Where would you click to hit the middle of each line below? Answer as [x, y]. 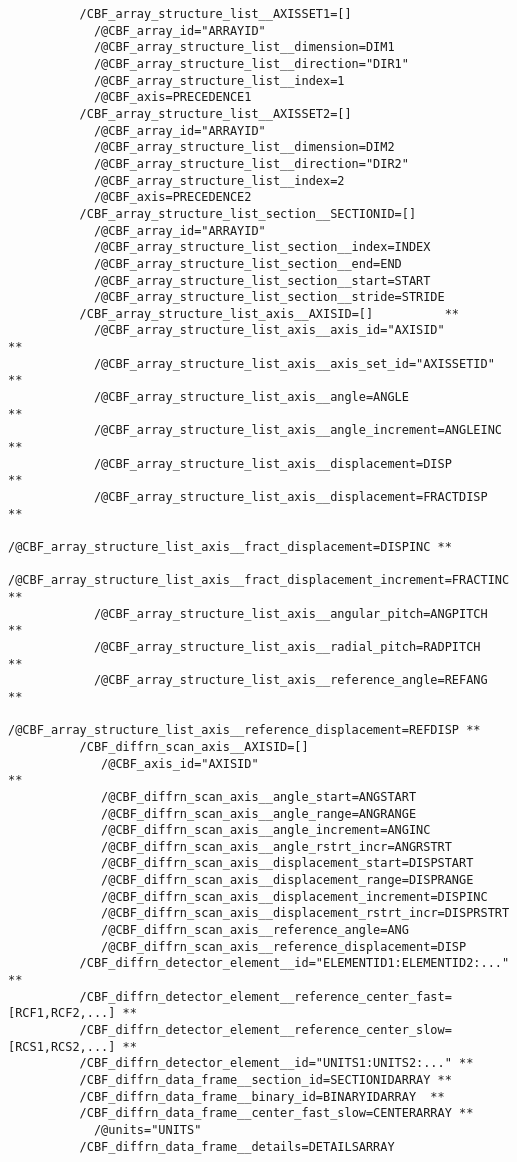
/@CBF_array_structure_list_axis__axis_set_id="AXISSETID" [294, 363]
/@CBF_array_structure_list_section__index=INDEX [262, 247]
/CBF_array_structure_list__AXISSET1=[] [215, 14]
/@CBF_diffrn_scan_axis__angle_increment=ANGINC [266, 830]
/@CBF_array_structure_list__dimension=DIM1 [244, 47]
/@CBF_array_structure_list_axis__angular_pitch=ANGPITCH [290, 613]
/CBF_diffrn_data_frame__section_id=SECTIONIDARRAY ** [265, 1080]
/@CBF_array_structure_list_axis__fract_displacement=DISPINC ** [230, 547]
